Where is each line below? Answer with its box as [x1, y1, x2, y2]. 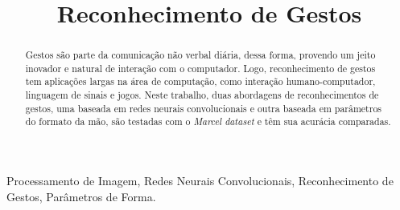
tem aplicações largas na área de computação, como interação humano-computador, [25, 75, 376, 88]
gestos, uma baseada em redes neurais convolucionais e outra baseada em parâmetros [25, 101, 382, 115]
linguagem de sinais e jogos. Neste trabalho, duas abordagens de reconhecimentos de [25, 88, 379, 102]
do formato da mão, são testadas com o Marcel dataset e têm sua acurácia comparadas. [25, 115, 391, 128]
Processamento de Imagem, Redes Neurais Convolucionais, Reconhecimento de [6, 172, 394, 189]
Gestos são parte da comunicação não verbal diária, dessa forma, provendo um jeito [25, 48, 376, 62]
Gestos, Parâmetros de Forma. [6, 188, 156, 204]
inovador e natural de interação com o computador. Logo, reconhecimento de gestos [25, 61, 376, 75]
